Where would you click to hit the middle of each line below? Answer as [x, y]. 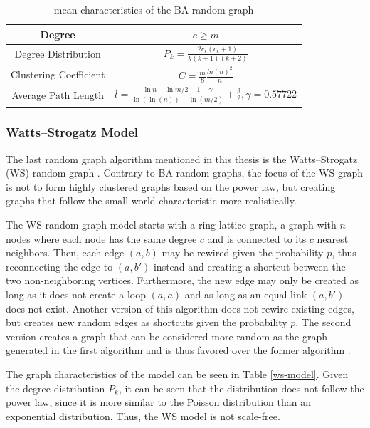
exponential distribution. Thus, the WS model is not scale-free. [143, 416]
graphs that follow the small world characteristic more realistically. [151, 200]
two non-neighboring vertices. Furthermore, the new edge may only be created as [183, 280]
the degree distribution [55, 388]
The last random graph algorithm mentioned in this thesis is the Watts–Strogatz [182, 158]
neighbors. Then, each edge [65, 252]
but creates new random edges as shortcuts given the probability [147, 322]
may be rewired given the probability [243, 252]
